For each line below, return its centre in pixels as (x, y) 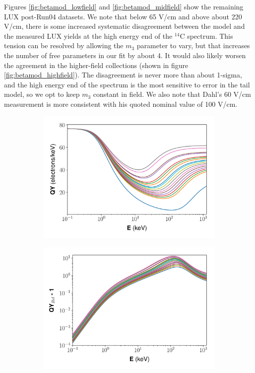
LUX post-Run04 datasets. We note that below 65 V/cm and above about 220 (123, 16)
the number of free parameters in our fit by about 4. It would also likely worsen (125, 55)
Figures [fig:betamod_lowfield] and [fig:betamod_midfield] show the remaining (124, 6)
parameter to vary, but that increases (193, 45)
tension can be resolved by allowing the (64, 45)
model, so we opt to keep (42, 94)
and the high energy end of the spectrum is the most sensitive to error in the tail (127, 84)
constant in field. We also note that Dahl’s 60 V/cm (172, 94)
